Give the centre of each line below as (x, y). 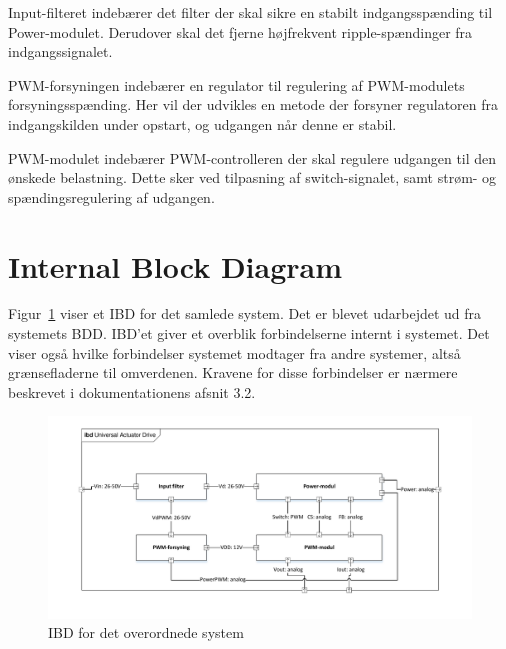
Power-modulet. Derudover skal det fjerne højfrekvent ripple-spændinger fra (240, 31)
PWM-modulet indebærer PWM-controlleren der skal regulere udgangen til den (252, 157)
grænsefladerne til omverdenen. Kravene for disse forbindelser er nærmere (233, 372)
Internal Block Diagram (175, 265)
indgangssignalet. (60, 51)
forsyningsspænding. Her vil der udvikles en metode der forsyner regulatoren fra (253, 104)
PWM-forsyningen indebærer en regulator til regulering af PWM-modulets (236, 84)
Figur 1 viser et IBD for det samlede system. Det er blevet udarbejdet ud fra (245, 313)
